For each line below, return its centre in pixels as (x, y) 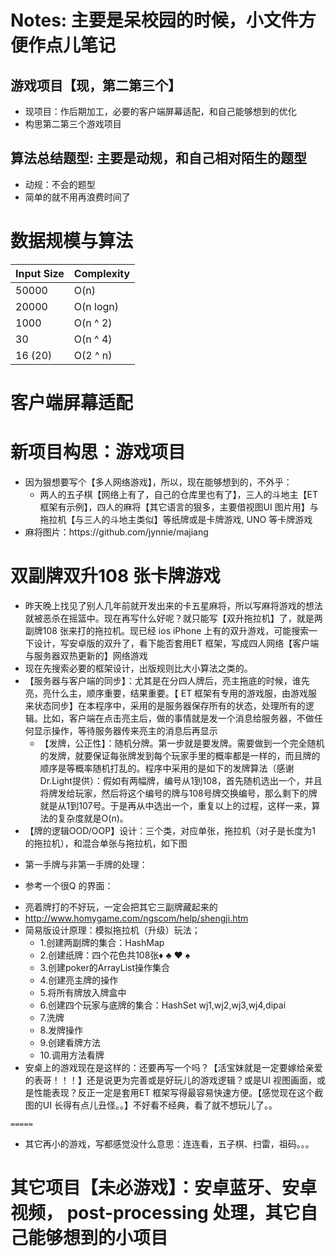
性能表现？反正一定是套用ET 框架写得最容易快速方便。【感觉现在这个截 (178, 1092)
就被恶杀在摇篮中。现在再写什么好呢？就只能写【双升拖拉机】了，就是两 (173, 618)
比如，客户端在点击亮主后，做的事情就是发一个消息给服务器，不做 (178, 718)
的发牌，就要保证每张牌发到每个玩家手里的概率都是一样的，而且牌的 (180, 755)
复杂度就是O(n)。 (93, 818)
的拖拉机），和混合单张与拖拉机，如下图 (106, 843)
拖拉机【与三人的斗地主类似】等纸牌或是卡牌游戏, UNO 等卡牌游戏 (176, 519)
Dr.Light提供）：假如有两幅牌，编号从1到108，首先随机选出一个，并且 (181, 780)
